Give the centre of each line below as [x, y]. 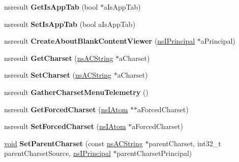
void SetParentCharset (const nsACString [73, 143]
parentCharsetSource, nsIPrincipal [57, 153]
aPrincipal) [218, 41]
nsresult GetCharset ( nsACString [59, 58]
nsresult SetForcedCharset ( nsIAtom [65, 126]
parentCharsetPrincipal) [154, 153]
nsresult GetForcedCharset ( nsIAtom [66, 109]
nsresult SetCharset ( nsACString [58, 75]
